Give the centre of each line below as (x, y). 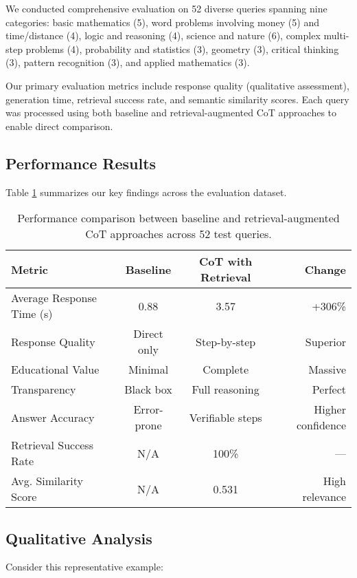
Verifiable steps (226, 417)
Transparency (44, 389)
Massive (327, 370)
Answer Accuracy (53, 417)
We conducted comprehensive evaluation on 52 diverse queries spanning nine (166, 8)
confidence (321, 425)
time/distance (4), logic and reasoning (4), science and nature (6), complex (163, 35)
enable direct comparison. (59, 126)
